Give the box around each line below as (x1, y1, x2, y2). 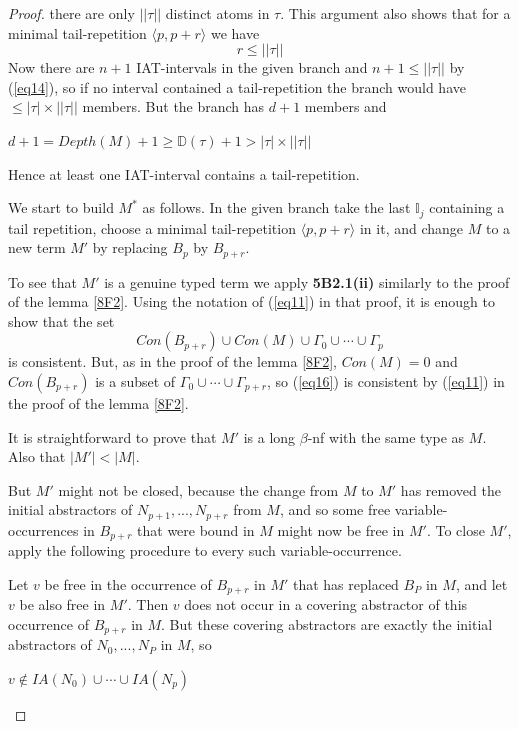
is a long (243, 426, 296, 447)
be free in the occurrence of (44, 573, 212, 594)
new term (8, 237, 66, 258)
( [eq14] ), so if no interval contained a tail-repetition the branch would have (8, 76, 466, 97)
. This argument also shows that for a (280, 3, 511, 23)
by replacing (92, 237, 168, 258)
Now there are (8, 57, 95, 78)
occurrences (8, 519, 79, 540)
